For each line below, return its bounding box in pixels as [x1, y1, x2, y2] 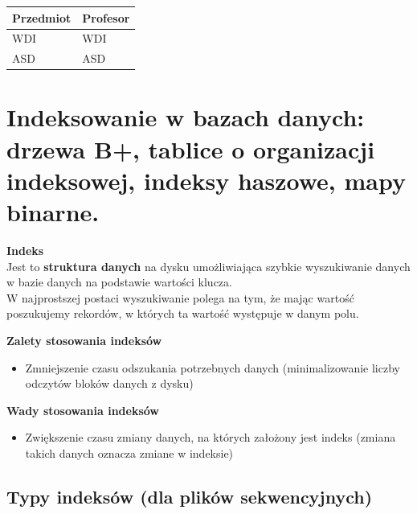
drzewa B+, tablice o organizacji [6, 132, 375, 165]
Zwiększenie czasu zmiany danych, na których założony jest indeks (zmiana [25, 429, 396, 446]
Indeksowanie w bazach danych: [6, 101, 365, 134]
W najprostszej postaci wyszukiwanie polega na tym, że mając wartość [6, 289, 354, 306]
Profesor [82, 9, 130, 26]
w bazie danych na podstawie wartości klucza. [6, 273, 232, 290]
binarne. [6, 195, 100, 228]
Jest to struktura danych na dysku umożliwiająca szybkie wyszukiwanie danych [6, 257, 411, 274]
